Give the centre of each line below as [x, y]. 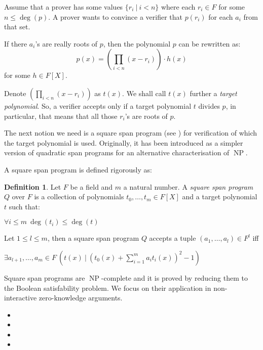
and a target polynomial [220, 196]
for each [221, 16]
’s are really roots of [66, 43]
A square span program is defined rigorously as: [78, 169]
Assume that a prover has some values [64, 7]
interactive [21, 298]
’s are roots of [146, 116]
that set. [17, 27]
